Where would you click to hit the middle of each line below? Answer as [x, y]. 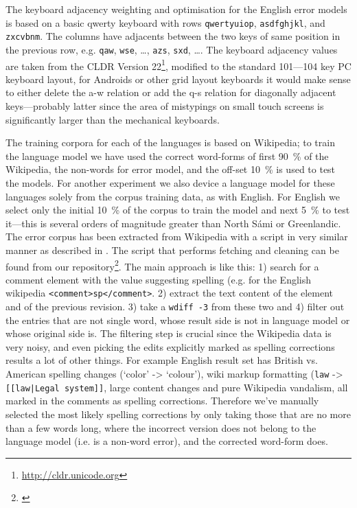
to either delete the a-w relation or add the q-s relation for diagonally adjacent [171, 92]
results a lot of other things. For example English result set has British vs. [162, 360]
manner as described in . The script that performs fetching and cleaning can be [172, 250]
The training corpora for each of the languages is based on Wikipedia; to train [170, 142]
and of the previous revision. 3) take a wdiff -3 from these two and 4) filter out [175, 307]
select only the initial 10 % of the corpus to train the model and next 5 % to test [178, 210]
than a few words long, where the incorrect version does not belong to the [161, 427]
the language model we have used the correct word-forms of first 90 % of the [167, 155]
